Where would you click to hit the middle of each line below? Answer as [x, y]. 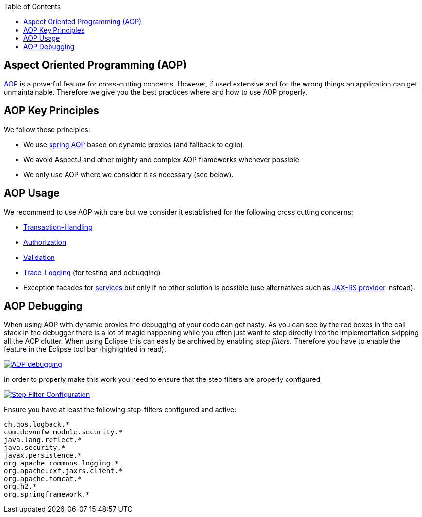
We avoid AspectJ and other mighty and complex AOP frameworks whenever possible [161, 159]
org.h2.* [20, 487]
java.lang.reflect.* [43, 440]
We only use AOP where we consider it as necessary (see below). [128, 174]
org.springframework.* [47, 494]
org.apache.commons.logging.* [61, 463]
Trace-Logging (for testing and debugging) [92, 272]
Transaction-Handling [58, 227]
